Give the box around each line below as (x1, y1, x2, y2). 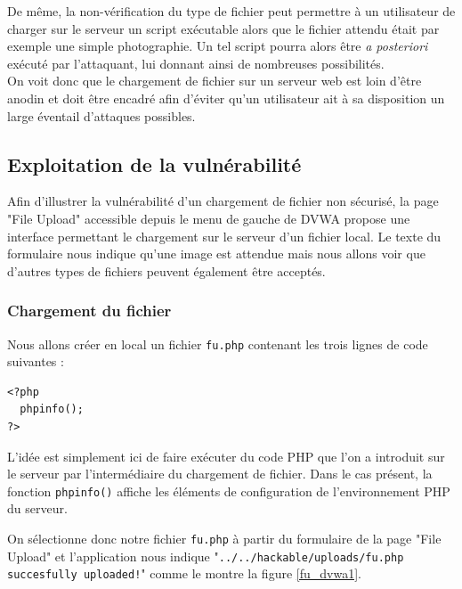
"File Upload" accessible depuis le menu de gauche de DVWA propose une (7, 209, 410, 227)
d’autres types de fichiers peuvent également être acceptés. (7, 261, 326, 280)
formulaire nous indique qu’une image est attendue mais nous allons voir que (7, 244, 426, 263)
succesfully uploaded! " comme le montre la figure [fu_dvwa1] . (7, 564, 361, 583)
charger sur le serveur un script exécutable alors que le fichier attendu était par (7, 19, 440, 37)
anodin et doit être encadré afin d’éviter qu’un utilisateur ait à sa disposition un (7, 88, 445, 107)
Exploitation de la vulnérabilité (7, 150, 302, 177)
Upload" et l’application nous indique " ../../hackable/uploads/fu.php (7, 546, 404, 565)
